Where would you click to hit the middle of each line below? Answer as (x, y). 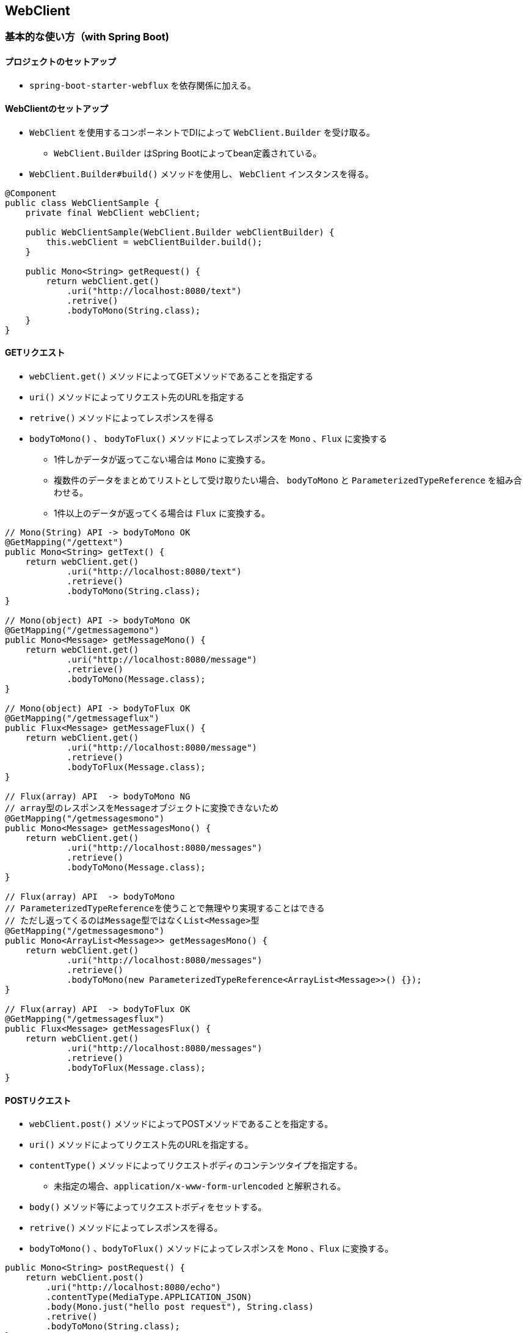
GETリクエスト (35, 353)
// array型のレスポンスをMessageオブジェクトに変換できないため (142, 808)
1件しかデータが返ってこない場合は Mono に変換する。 (162, 460)
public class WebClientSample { (82, 203)
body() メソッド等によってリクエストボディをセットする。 (148, 1207)
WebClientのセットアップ (57, 109)
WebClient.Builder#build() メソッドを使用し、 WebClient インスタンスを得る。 (202, 174)
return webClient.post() (85, 1278)
